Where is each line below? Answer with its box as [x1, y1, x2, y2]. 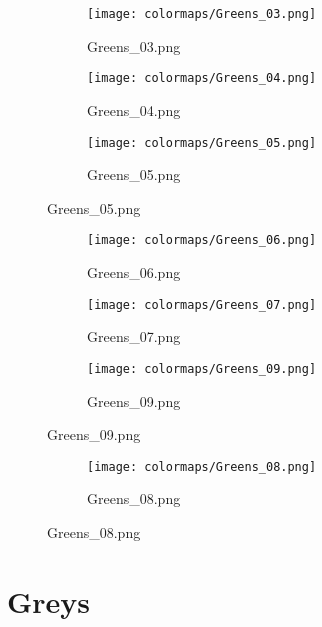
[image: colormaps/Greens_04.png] [87, 71, 317, 86]
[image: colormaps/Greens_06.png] [87, 233, 317, 248]
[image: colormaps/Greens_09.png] [87, 361, 317, 376]
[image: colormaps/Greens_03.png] [87, 7, 317, 21]
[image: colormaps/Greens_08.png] [87, 459, 317, 474]
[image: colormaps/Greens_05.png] [87, 135, 317, 150]
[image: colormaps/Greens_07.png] [87, 297, 317, 312]
